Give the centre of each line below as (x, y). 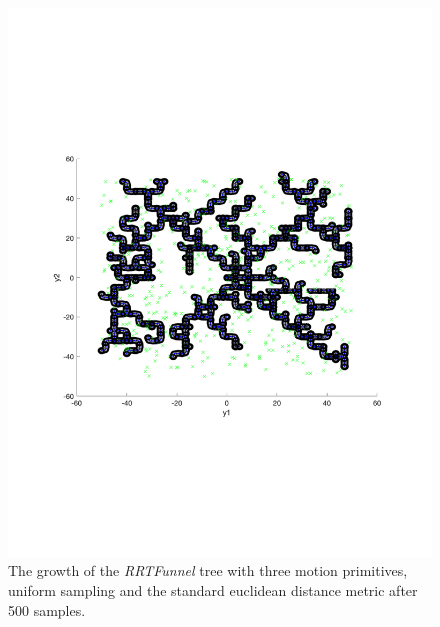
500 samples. (47, 609)
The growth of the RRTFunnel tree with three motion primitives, (208, 570)
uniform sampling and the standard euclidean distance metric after (213, 590)
